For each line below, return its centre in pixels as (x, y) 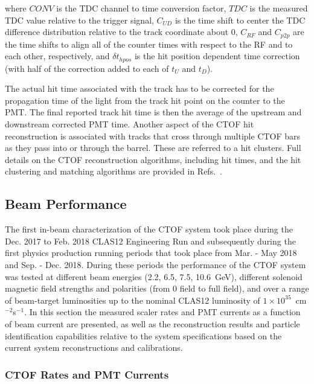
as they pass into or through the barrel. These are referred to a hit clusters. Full (153, 148)
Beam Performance (66, 204)
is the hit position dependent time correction (217, 56)
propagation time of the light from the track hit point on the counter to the (145, 100)
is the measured (279, 8)
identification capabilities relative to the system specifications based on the (143, 335)
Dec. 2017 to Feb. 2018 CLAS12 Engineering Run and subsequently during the (150, 241)
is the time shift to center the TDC (240, 20)
